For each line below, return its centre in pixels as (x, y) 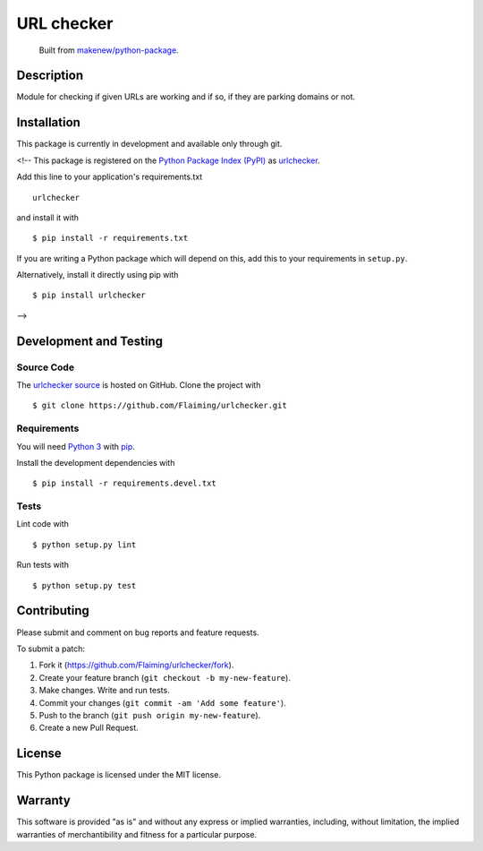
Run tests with (42, 565)
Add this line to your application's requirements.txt (110, 177)
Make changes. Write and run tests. (104, 691)
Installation (48, 122)
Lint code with (42, 524)
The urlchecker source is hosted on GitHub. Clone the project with (139, 385)
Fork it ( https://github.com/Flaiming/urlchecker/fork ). (136, 665)
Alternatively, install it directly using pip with (97, 275)
